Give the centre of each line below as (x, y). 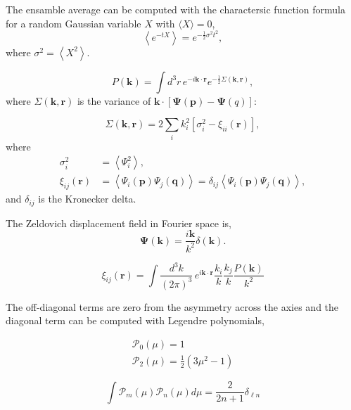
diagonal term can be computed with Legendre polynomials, (135, 320)
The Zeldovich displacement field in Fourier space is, (119, 223)
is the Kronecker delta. (87, 199)
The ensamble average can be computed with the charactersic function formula (175, 9)
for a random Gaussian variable (74, 23)
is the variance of (114, 100)
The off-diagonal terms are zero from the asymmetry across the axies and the (172, 306)
